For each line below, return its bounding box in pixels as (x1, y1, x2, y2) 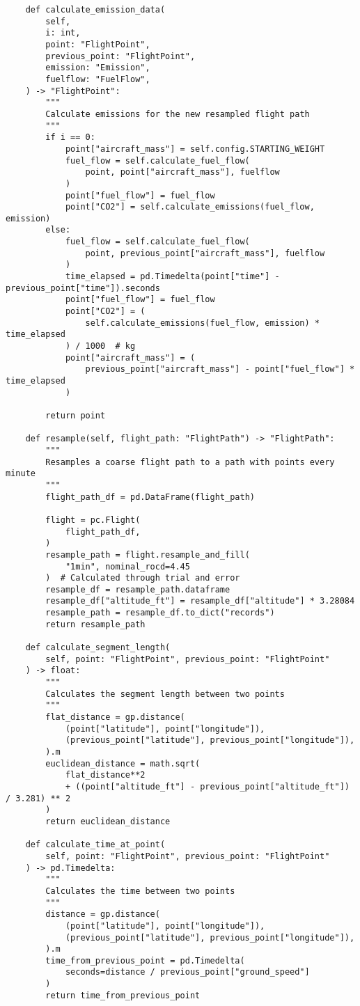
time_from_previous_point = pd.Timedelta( (45, 955, 245, 966)
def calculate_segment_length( (25, 643, 171, 653)
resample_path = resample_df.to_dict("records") (45, 608, 275, 618)
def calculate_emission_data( (25, 5, 166, 15)
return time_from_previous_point (45, 990, 201, 1000)
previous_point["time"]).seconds (6, 283, 160, 293)
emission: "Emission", (45, 63, 150, 73)
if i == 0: (45, 132, 95, 143)
